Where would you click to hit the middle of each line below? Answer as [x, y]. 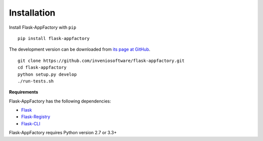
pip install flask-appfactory [54, 38]
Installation [32, 13]
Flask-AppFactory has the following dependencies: [60, 101]
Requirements [24, 92]
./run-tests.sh [36, 81]
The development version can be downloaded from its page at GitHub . [80, 49]
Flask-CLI [31, 123]
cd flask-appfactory [42, 68]
